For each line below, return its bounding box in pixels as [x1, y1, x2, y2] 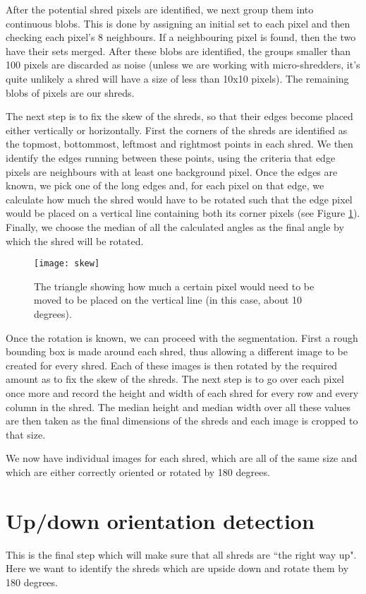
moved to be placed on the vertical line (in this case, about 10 [34, 292, 303, 307]
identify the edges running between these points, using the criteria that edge [6, 150, 336, 165]
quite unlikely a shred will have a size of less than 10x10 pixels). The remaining [6, 71, 349, 85]
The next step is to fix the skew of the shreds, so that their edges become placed [6, 109, 353, 124]
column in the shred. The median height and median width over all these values [6, 399, 351, 414]
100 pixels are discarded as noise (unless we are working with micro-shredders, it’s [6, 57, 360, 72]
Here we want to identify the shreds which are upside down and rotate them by [6, 561, 349, 576]
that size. [6, 427, 46, 441]
